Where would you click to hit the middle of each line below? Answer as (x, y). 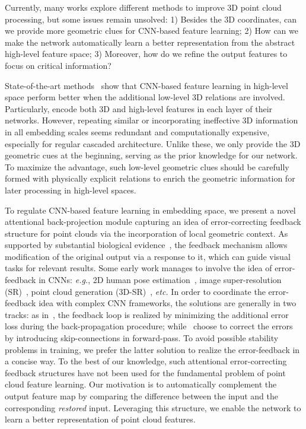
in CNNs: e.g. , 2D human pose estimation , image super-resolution (160, 280)
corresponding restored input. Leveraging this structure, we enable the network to (153, 407)
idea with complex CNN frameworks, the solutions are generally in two (168, 303)
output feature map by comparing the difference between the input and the (141, 396)
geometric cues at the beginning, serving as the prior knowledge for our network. (151, 155)
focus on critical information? (58, 65)
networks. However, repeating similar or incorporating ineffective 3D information (152, 120)
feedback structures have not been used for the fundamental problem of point (145, 372)
